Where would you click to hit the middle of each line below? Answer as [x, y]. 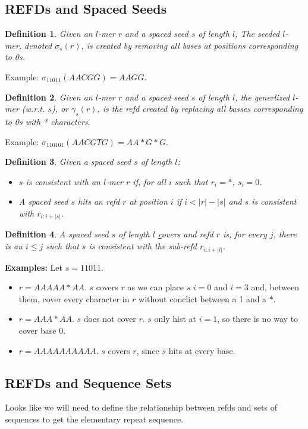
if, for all [150, 181]
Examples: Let [34, 267]
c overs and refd [186, 234]
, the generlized [263, 97]
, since [148, 350]
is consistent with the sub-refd [143, 246]
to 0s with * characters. [48, 121]
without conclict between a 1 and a [203, 298]
